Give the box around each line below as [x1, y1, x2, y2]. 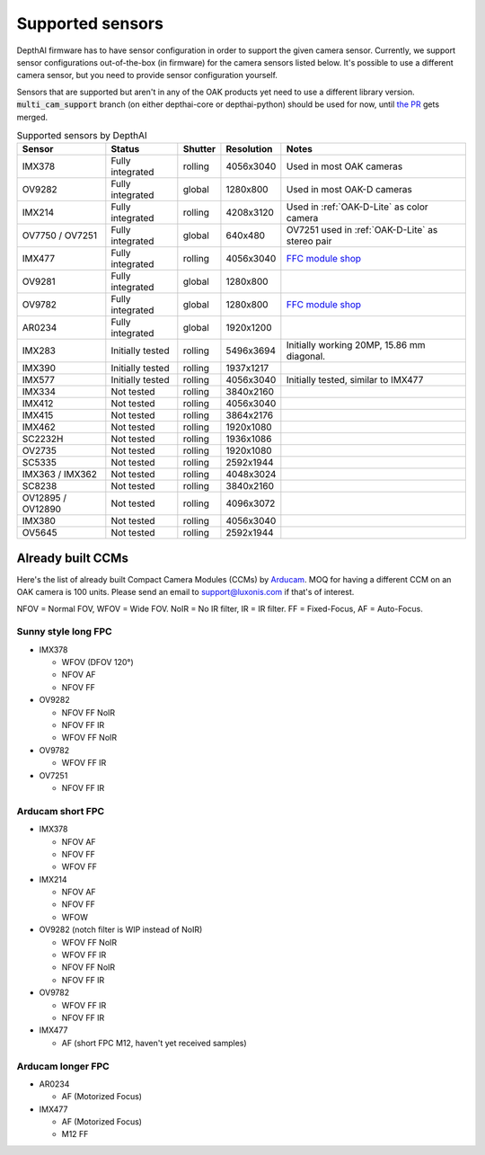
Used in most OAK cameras [286, 160, 403, 173]
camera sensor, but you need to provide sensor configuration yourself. [16, 70, 278, 81]
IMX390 [22, 362, 56, 375]
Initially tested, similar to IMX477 [286, 374, 424, 386]
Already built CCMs [16, 550, 129, 565]
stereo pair [286, 235, 332, 247]
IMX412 [22, 397, 54, 410]
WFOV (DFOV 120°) [61, 657, 134, 668]
